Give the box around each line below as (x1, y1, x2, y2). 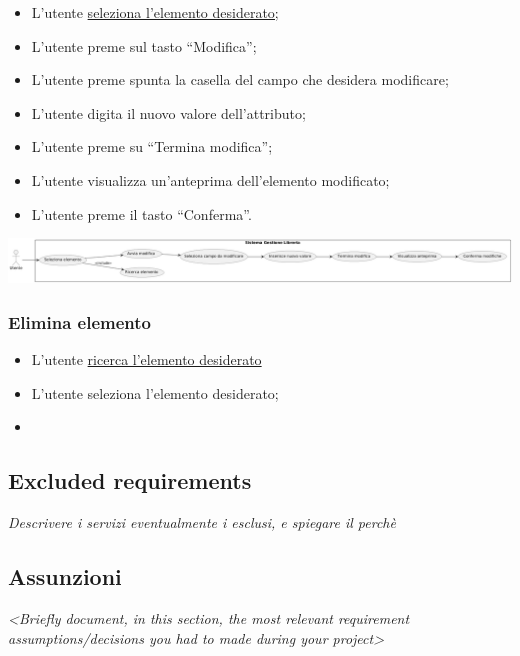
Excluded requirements (8, 465, 252, 496)
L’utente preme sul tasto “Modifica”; (31, 35, 257, 56)
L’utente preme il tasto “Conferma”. (31, 203, 252, 224)
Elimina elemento (8, 309, 151, 334)
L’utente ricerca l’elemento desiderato (31, 349, 262, 370)
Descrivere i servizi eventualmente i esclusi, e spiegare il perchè (8, 512, 396, 533)
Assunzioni (8, 561, 122, 592)
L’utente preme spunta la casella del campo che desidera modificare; (31, 69, 449, 90)
